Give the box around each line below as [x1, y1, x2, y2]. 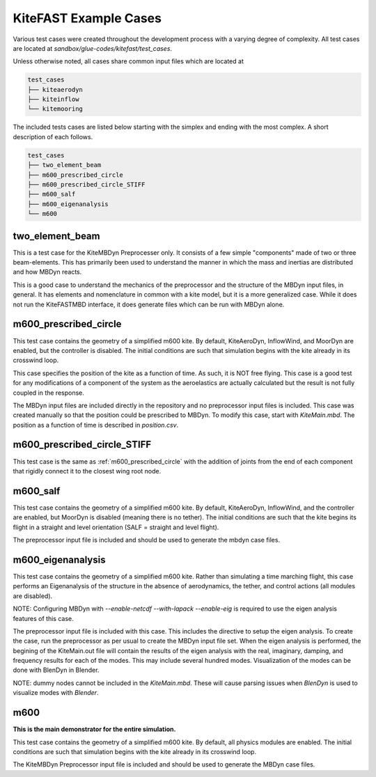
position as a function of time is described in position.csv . [13, 421, 179, 429]
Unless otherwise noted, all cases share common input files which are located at [13, 57, 244, 65]
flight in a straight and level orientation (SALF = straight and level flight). [13, 523, 219, 531]
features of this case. [13, 614, 74, 622]
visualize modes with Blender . [13, 689, 99, 697]
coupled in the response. [13, 388, 85, 397]
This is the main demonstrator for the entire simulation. [13, 725, 177, 734]
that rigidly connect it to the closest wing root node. [13, 466, 162, 475]
